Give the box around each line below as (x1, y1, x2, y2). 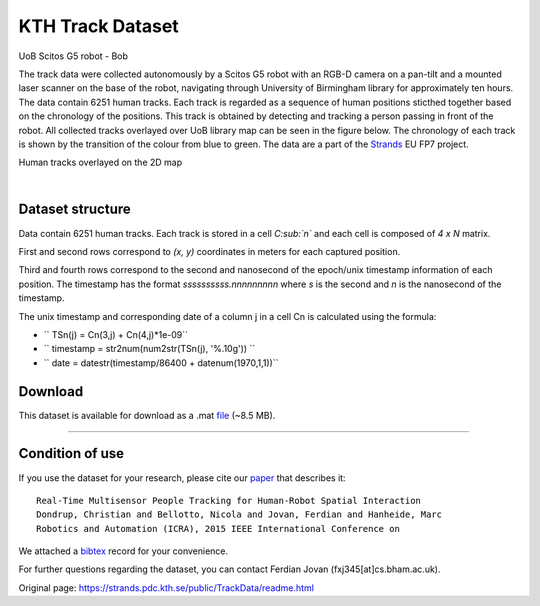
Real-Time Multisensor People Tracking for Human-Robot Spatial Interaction (36, 495, 422, 506)
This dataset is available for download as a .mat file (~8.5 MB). (18, 409, 276, 421)
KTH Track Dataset (18, 15, 179, 37)
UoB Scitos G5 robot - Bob (18, 50, 129, 62)
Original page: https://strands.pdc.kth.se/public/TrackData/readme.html (18, 581, 315, 594)
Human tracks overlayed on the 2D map (18, 156, 183, 169)
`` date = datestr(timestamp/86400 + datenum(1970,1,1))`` (43, 356, 279, 369)
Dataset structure (18, 201, 132, 218)
